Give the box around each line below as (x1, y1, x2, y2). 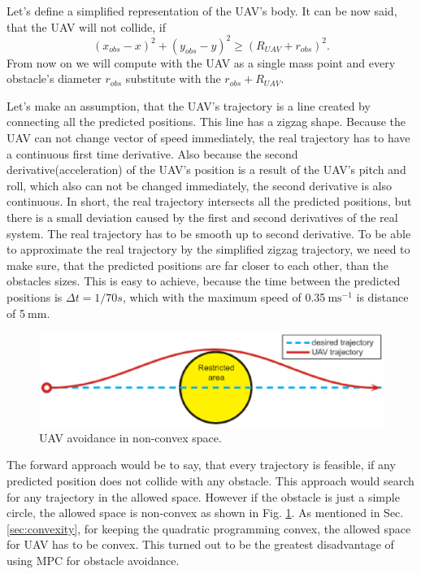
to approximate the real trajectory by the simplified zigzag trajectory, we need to (7, 241, 410, 258)
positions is (7, 289, 63, 305)
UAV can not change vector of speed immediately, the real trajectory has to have (7, 129, 410, 146)
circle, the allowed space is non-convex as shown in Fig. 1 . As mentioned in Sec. (7, 504, 404, 521)
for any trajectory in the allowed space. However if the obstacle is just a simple (7, 488, 400, 505)
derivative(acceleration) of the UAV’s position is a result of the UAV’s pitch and (7, 161, 406, 178)
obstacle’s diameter (7, 70, 102, 87)
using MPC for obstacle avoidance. (7, 552, 180, 569)
